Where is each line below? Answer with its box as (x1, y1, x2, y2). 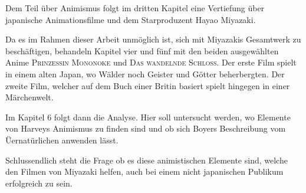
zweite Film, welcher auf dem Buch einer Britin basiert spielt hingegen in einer (5, 79, 290, 91)
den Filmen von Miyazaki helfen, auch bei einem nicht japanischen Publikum (5, 165, 284, 178)
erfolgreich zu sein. (5, 176, 73, 189)
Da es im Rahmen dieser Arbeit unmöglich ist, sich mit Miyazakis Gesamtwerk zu (5, 33, 301, 45)
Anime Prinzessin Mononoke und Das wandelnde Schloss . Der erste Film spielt (5, 56, 297, 68)
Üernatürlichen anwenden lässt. (5, 133, 119, 146)
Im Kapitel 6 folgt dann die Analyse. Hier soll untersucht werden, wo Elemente (5, 110, 291, 123)
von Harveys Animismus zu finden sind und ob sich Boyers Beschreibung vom (5, 122, 286, 135)
